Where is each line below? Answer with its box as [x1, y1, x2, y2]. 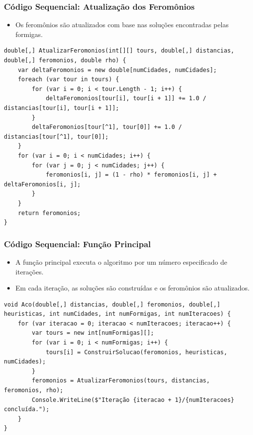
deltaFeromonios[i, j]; [4, 181, 81, 188]
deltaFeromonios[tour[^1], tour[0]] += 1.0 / [32, 124, 182, 131]
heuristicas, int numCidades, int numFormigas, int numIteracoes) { [4, 310, 231, 318]
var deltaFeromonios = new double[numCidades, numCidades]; [18, 66, 217, 73]
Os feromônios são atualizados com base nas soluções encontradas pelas [15, 19, 229, 30]
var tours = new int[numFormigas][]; [32, 329, 154, 337]
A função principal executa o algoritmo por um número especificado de [15, 256, 228, 267]
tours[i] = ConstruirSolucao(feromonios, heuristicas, [45, 348, 228, 356]
